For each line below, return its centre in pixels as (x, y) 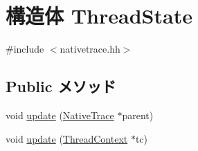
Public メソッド (61, 86)
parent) (138, 115)
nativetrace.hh (90, 49)
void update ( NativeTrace (60, 115)
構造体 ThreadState (99, 16)
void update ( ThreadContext (67, 138)
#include (25, 49)
